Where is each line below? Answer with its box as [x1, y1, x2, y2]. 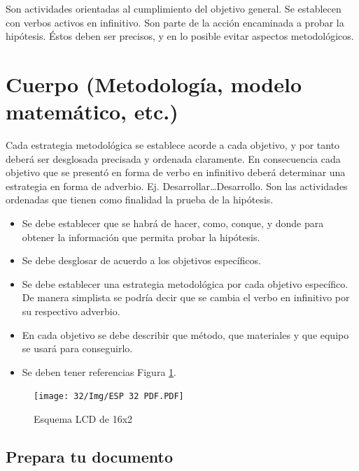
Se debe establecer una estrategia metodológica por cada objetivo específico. [22, 276, 349, 291]
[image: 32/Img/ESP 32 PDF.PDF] [34, 391, 184, 402]
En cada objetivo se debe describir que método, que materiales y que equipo [22, 327, 349, 342]
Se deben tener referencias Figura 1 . [22, 364, 176, 379]
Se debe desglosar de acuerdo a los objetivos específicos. [22, 253, 261, 268]
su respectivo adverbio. [22, 304, 120, 319]
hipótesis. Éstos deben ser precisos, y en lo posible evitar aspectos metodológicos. [6, 29, 354, 43]
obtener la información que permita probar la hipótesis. [22, 229, 260, 244]
